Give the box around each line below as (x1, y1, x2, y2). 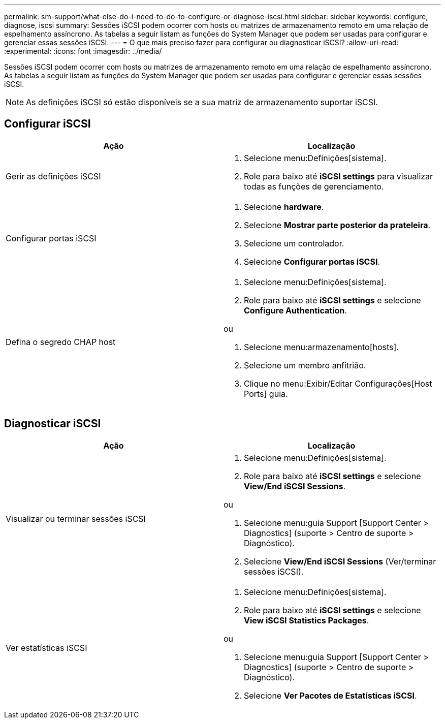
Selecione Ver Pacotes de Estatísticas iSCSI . (244, 690, 417, 701)
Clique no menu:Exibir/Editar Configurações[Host (244, 378, 432, 389)
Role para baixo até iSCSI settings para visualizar (244, 171, 433, 181)
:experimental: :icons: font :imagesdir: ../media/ (4, 47, 162, 55)
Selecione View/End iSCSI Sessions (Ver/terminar (244, 556, 436, 567)
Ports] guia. (244, 388, 288, 399)
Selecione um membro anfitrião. (244, 360, 366, 370)
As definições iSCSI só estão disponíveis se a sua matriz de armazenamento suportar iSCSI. (26, 97, 378, 107)
